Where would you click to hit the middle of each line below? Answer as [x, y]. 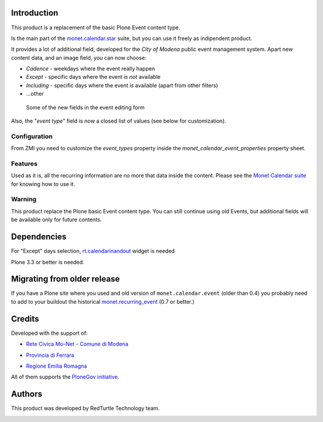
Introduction [35, 13]
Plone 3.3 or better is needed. [48, 262]
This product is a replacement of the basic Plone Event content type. [96, 27]
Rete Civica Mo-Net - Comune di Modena [77, 344]
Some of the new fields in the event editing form [85, 107]
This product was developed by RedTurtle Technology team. [85, 408]
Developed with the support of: [49, 333]
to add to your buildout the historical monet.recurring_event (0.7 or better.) [103, 301]
